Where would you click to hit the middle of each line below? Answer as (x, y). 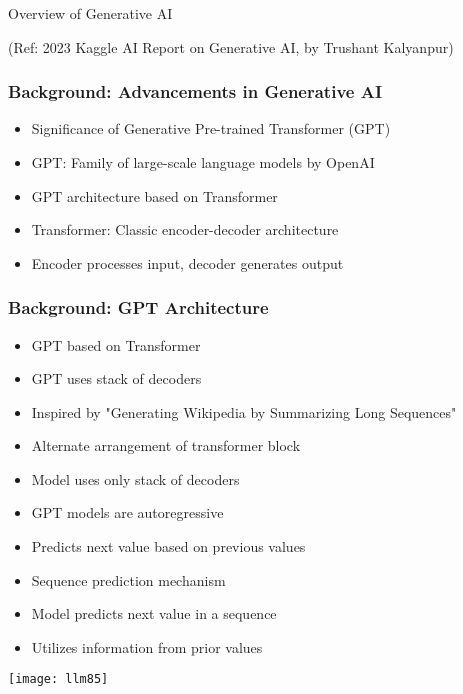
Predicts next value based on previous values (168, 546)
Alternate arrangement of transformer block (166, 445)
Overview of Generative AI (90, 12)
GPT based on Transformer (116, 344)
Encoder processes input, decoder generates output (187, 262)
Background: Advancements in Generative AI (195, 91)
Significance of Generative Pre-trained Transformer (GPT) (211, 128)
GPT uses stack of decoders (116, 378)
